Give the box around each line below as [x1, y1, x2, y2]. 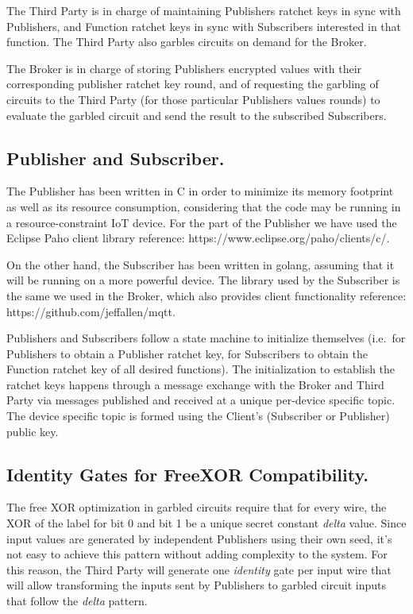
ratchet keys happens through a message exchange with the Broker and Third [6, 376, 384, 392]
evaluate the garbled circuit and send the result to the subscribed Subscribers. [6, 106, 387, 123]
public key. [6, 423, 59, 439]
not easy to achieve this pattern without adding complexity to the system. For [6, 546, 388, 562]
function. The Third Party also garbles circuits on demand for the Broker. [6, 33, 367, 50]
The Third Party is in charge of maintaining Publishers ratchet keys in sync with [6, 2, 401, 18]
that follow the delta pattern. [6, 593, 148, 609]
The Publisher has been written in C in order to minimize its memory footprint [6, 183, 394, 199]
